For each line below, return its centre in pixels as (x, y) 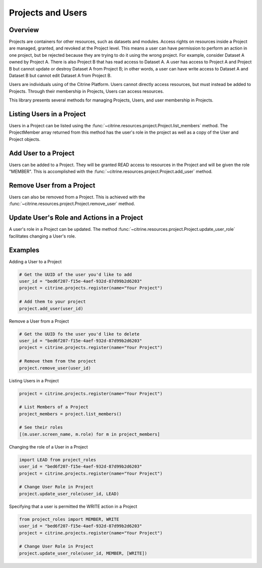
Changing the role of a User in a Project (49, 447)
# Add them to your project (52, 302)
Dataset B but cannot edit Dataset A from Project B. (60, 76)
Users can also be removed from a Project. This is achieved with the (77, 197)
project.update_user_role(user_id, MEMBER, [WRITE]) (83, 553)
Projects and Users (48, 13)
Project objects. (25, 139)
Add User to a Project (42, 153)
